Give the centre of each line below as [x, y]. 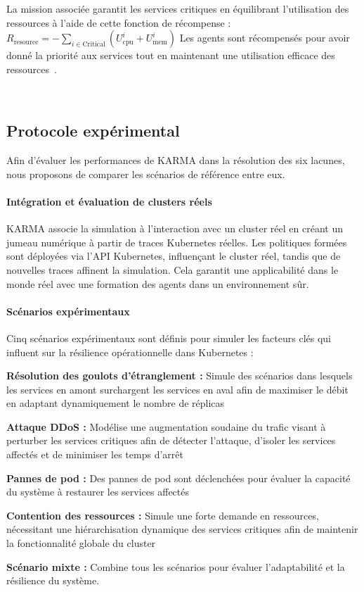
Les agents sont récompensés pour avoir [265, 38]
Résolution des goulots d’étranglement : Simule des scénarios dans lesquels [180, 376]
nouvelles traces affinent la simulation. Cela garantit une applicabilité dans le [173, 269]
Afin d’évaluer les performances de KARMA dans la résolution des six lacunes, [176, 160]
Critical [94, 44]
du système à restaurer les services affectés [98, 492]
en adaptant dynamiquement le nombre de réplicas [116, 403]
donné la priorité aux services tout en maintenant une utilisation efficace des [171, 55]
